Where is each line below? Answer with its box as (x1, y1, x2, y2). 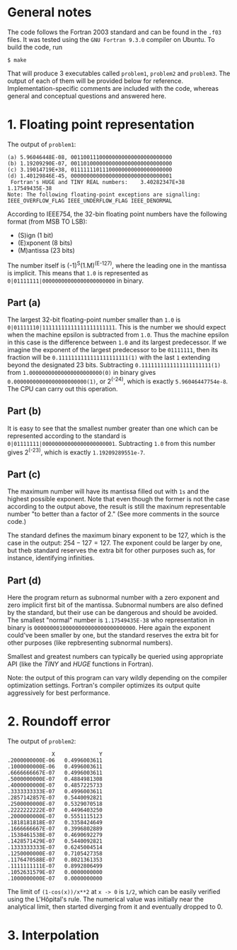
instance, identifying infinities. (7, 554, 96, 562)
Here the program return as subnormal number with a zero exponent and (7, 594, 220, 602)
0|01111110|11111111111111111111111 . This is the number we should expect (7, 323, 226, 332)
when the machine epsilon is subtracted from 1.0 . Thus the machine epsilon (7, 331, 229, 339)
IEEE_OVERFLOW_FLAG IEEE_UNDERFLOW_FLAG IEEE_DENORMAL (7, 197, 173, 204)
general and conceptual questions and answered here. (7, 92, 167, 100)
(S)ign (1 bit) (17, 231, 54, 239)
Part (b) (7, 405, 42, 417)
